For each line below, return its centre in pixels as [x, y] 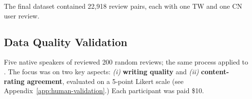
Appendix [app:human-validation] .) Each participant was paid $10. [104, 91]
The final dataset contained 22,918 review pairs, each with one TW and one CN [123, 6]
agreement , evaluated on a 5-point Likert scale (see [105, 81]
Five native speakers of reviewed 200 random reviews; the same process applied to [126, 62]
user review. [22, 15]
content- [215, 71]
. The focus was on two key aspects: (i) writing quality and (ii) [101, 71]
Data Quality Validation [66, 41]
